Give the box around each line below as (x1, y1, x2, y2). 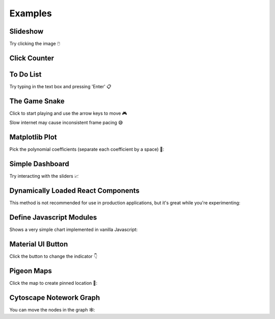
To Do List (9, 70, 42, 78)
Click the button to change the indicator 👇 (9, 253, 98, 259)
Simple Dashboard (9, 159, 70, 168)
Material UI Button (9, 240, 68, 248)
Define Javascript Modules (9, 213, 97, 222)
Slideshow (9, 27, 44, 36)
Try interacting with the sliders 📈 (9, 173, 79, 179)
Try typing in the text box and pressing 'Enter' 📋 (9, 83, 112, 89)
